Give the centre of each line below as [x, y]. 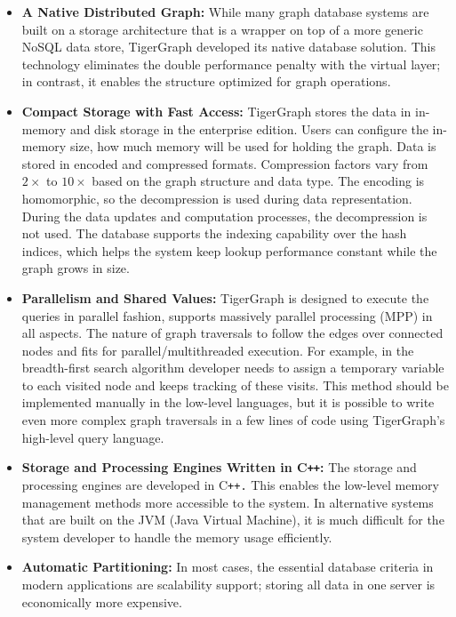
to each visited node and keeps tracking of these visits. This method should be [235, 385]
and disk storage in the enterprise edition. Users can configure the [249, 128]
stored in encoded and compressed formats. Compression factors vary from [225, 163]
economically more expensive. [102, 601]
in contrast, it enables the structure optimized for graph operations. [206, 81]
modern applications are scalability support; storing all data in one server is [228, 584]
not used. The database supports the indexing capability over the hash [214, 233]
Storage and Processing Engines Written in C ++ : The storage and [219, 467]
